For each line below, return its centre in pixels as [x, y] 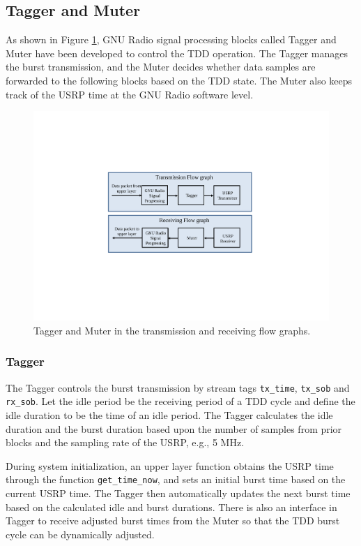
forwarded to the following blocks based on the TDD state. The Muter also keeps [179, 80]
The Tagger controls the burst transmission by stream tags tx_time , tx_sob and [178, 387]
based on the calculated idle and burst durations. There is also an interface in [171, 507]
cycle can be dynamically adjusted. [80, 534]
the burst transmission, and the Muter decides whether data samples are [161, 67]
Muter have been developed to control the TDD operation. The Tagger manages [177, 53]
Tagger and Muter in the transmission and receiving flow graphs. [172, 330]
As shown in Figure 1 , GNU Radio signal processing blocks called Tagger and [171, 39]
